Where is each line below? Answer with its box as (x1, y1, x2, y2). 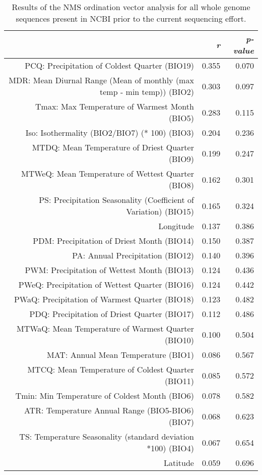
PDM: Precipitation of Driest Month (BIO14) (33, 235, 194, 246)
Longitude (158, 220, 194, 232)
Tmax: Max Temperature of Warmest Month (35, 100, 194, 112)
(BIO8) (168, 179, 194, 191)
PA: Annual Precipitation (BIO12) (72, 249, 194, 261)
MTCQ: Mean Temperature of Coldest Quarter (27, 363, 194, 375)
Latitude (164, 457, 194, 468)
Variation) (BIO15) (126, 205, 194, 217)
